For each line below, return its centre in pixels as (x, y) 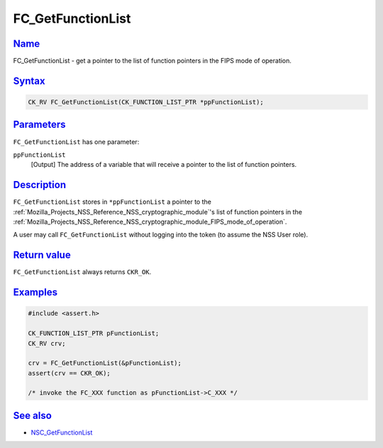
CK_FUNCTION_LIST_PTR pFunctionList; (94, 333)
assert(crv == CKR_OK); (70, 373)
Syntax (29, 81)
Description (40, 185)
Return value (42, 255)
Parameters (39, 125)
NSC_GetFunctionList (62, 432)
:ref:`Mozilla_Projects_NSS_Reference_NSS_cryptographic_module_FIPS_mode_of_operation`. (150, 222)
